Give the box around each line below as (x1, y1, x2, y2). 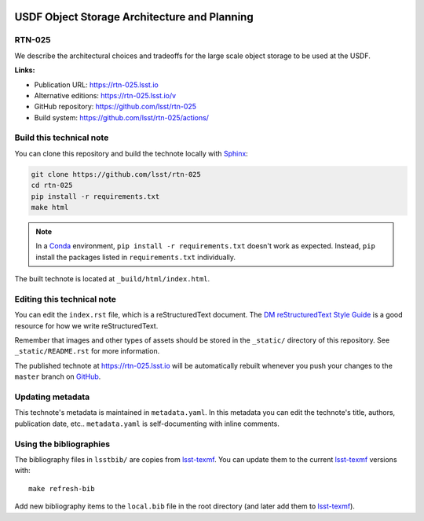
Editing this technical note (14, 293, 117, 304)
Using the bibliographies (14, 438, 110, 449)
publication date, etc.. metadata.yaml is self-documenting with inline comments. (14, 419, 280, 428)
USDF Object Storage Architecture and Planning (14, 10, 254, 24)
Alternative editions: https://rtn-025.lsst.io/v (34, 90, 177, 100)
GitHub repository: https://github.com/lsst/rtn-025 (34, 102, 196, 112)
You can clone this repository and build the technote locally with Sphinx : (14, 149, 249, 158)
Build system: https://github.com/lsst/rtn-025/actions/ (34, 112, 210, 122)
